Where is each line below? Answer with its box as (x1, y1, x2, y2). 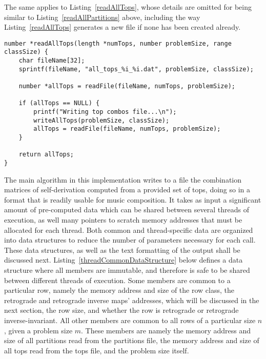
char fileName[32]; (18, 57, 85, 65)
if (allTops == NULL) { (18, 99, 100, 107)
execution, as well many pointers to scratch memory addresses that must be (4, 214, 242, 225)
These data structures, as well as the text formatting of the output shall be (4, 244, 240, 255)
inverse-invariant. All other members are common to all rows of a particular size (4, 314, 256, 325)
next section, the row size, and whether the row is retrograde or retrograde (4, 305, 239, 315)
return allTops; (18, 151, 74, 158)
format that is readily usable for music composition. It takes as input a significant (4, 194, 261, 205)
